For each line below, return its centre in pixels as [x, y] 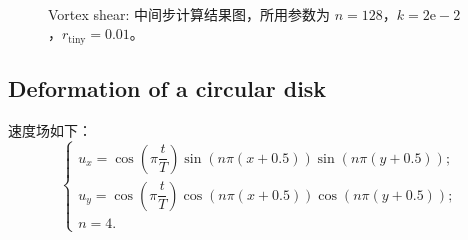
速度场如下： [50, 129]
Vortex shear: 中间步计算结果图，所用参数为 [189, 13]
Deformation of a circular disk [167, 88]
